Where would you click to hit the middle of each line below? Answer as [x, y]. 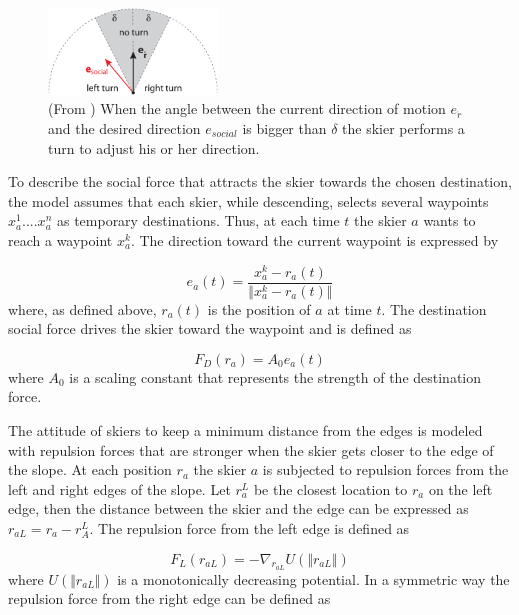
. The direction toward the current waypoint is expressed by [314, 239]
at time [349, 308]
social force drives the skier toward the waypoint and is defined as [210, 328]
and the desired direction [124, 127]
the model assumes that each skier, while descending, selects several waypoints [248, 200]
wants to [449, 220]
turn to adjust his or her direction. [154, 147]
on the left [460, 488]
